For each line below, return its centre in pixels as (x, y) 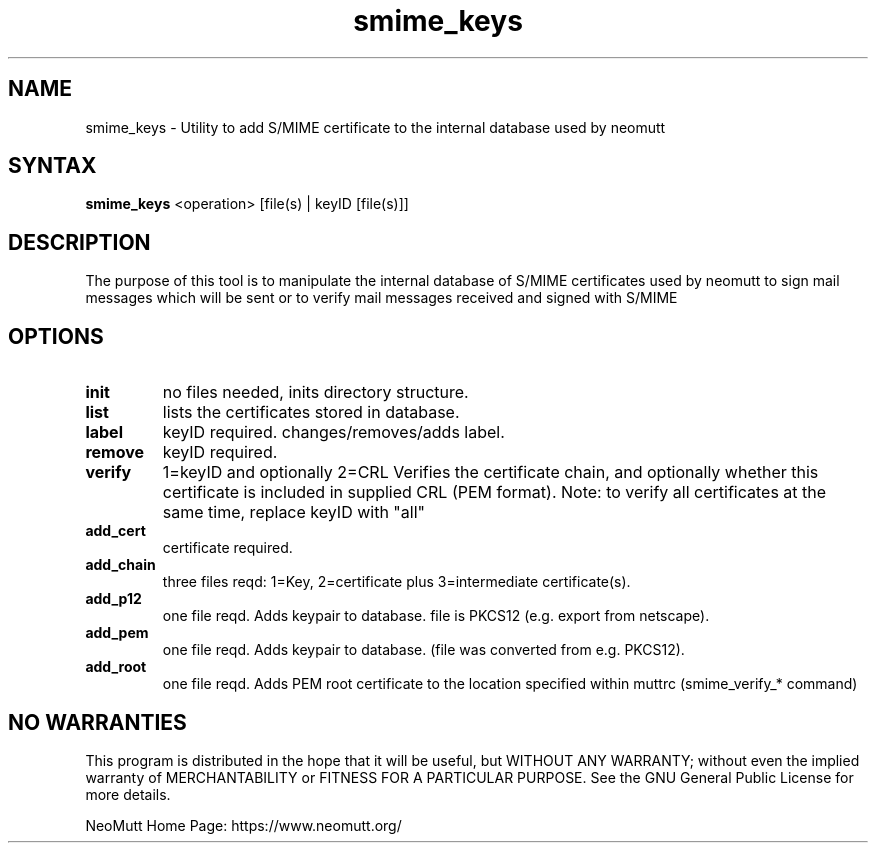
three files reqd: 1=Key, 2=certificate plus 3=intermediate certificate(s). (396, 582)
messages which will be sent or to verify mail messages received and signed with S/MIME (381, 298)
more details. (128, 794)
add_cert (115, 531)
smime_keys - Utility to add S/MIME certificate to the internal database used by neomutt (375, 127)
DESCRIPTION (79, 242)
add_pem (117, 633)
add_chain (120, 565)
